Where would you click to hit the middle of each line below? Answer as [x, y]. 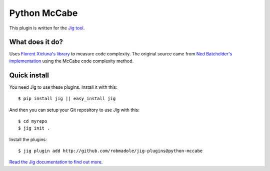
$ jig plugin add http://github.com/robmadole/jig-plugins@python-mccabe [110, 151]
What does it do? [36, 42]
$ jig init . [34, 128]
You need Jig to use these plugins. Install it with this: [63, 87]
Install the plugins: [28, 139]
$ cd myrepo [33, 121]
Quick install [29, 75]
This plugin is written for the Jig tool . [47, 28]
